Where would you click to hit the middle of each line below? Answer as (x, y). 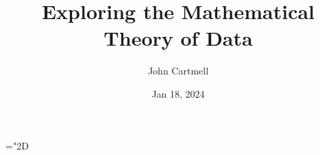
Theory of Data (178, 38)
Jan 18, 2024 (178, 93)
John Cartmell (178, 71)
